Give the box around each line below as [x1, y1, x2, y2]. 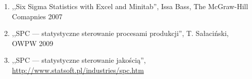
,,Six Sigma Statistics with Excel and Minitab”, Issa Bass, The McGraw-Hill [12, 1, 248, 11]
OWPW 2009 [12, 37, 54, 48]
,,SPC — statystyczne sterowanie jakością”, [12, 55, 146, 65]
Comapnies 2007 [12, 11, 63, 21]
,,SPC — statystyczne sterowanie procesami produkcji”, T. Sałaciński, [12, 28, 229, 38]
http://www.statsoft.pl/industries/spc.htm [12, 64, 144, 75]
